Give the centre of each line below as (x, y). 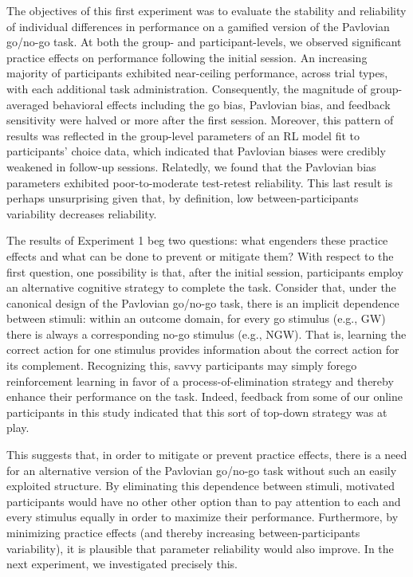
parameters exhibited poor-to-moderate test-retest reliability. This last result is (200, 182)
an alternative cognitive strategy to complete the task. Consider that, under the (201, 287)
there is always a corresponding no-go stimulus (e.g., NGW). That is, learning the (206, 334)
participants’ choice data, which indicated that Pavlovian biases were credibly (196, 151)
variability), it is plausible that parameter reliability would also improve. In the (200, 548)
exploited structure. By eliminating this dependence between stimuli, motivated (201, 486)
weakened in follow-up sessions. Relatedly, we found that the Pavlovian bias (191, 166)
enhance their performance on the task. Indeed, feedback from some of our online (205, 396)
